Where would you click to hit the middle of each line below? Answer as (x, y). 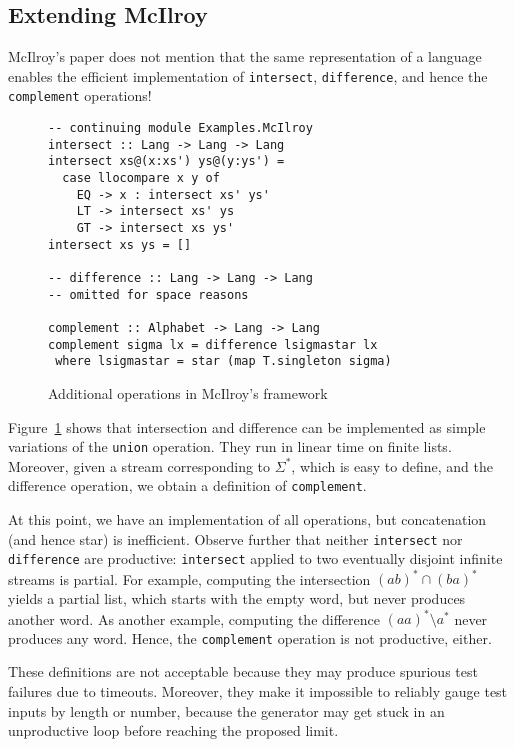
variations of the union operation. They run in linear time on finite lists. (230, 446)
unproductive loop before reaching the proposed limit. (173, 730)
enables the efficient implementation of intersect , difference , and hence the (248, 75)
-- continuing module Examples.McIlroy (180, 128)
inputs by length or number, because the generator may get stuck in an (226, 710)
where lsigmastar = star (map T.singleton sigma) (223, 361)
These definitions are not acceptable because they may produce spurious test (243, 671)
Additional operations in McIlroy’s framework (188, 392)
